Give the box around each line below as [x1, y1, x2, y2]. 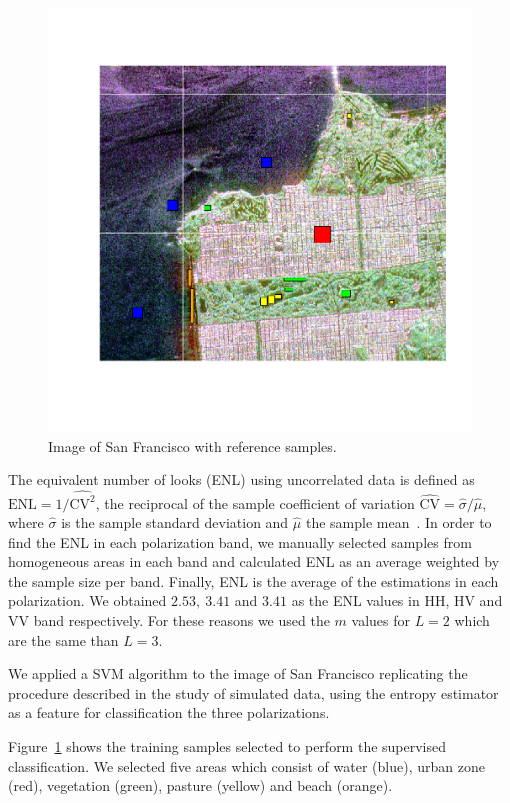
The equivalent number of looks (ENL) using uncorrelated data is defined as [8, 469, 475, 490]
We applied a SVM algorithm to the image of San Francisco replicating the [8, 663, 468, 684]
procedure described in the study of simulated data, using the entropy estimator [8, 682, 499, 703]
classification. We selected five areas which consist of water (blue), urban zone [8, 755, 485, 776]
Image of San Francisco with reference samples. [48, 435, 337, 456]
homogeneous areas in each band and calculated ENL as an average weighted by [8, 551, 500, 572]
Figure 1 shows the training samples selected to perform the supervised [8, 736, 447, 757]
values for [351, 610, 410, 631]
